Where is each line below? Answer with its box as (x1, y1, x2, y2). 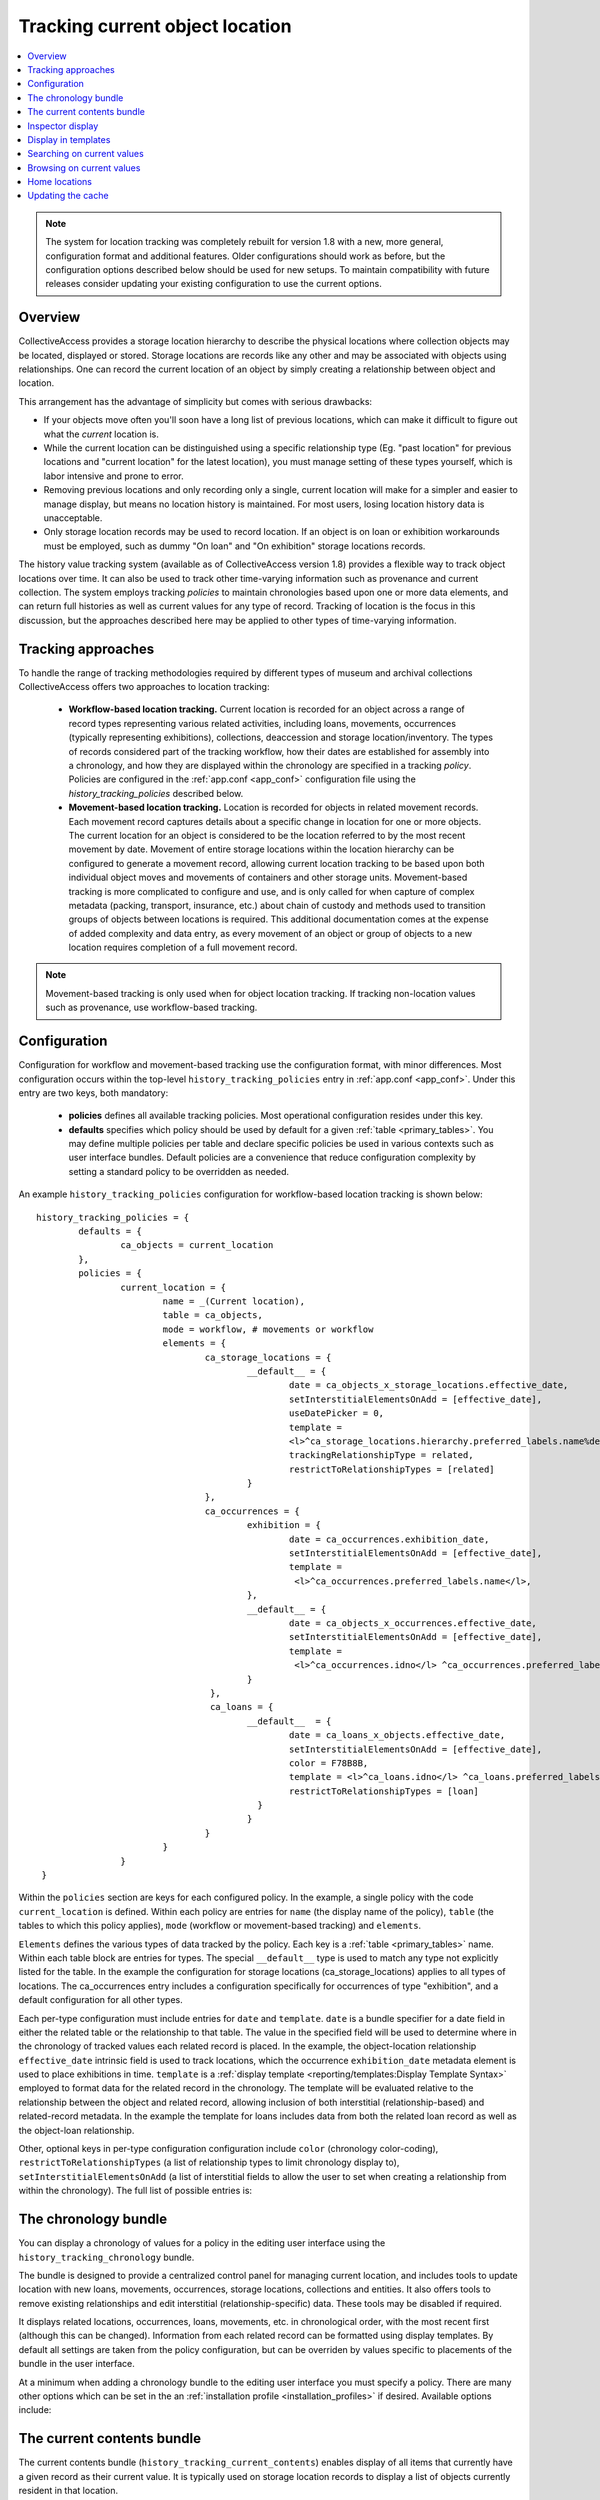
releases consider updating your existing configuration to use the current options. (45, 278, 382, 290)
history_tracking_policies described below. (68, 787, 244, 799)
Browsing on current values (27, 161, 141, 174)
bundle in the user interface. (18, 2358, 135, 2370)
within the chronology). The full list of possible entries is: (18, 2185, 253, 2197)
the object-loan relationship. (18, 2124, 135, 2136)
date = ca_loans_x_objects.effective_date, (288, 1730, 506, 1741)
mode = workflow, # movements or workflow (162, 1323, 374, 1335)
